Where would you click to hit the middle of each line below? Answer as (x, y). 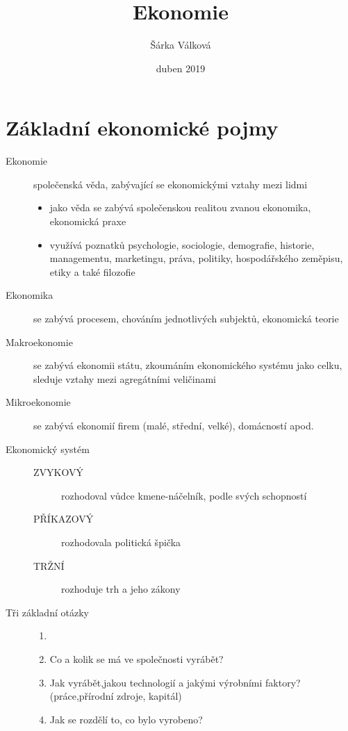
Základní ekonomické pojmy (142, 128)
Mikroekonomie (38, 402)
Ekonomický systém (48, 449)
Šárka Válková (181, 45)
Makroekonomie (39, 342)
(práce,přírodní (82, 696)
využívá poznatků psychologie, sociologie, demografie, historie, (182, 244)
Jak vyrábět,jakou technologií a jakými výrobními (156, 682)
